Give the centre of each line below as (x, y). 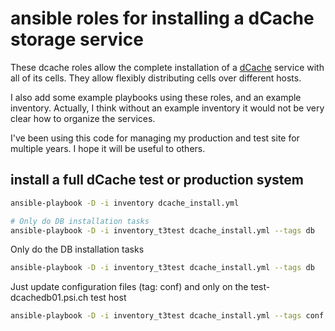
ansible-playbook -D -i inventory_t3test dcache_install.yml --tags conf (167, 316)
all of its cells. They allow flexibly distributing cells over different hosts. (156, 78)
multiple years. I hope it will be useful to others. (108, 148)
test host (108, 298)
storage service (77, 39)
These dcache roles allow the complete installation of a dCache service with (167, 67)
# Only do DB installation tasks (80, 221)
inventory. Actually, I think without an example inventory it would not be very (167, 108)
